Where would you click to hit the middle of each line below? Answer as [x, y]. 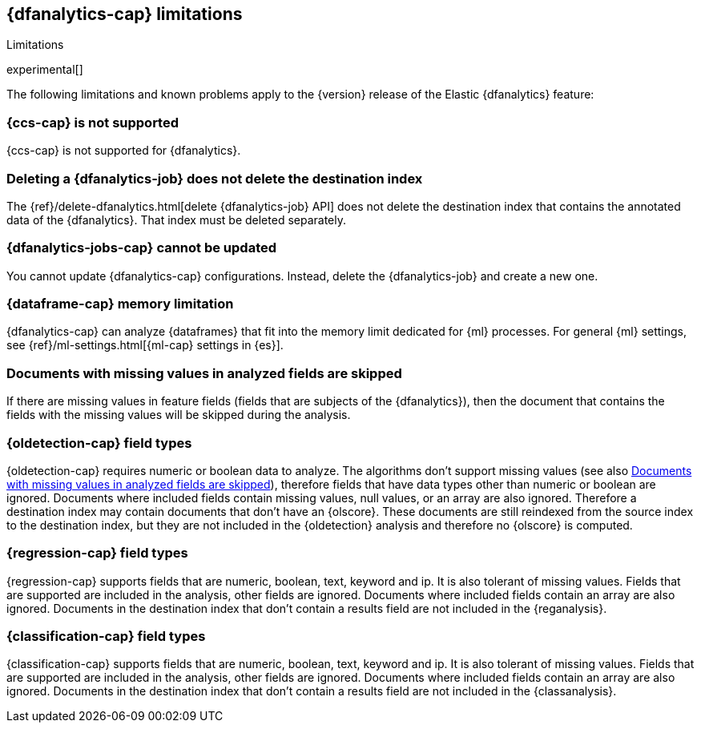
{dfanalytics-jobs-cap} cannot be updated [142, 248]
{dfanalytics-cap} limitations [125, 14]
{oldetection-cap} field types [99, 443]
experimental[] [45, 70]
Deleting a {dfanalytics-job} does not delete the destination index [215, 178]
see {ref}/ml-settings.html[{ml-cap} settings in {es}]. [145, 345]
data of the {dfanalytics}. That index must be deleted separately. [177, 220]
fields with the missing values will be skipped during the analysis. [179, 415]
